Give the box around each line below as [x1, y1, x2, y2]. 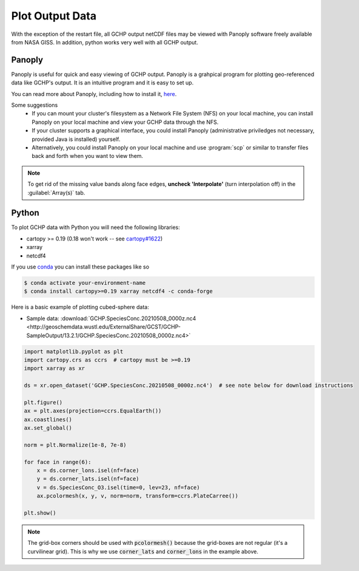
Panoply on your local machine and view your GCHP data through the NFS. [32, 118, 219, 126]
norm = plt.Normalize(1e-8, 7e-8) [24, 441, 127, 448]
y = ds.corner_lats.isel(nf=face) [36, 476, 139, 482]
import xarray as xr [24, 365, 85, 372]
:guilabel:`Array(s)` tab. [27, 189, 86, 196]
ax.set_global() [24, 425, 73, 431]
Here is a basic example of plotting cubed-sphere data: [11, 304, 149, 311]
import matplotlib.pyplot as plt [24, 348, 124, 355]
